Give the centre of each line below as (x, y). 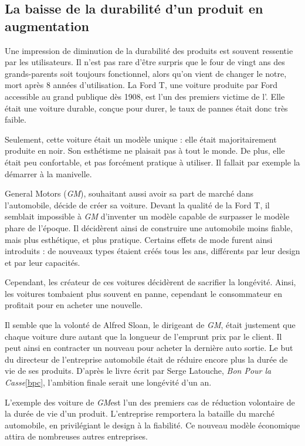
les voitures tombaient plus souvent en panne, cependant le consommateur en (143, 293)
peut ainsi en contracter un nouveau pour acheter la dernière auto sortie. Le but (149, 348)
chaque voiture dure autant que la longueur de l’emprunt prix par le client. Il (143, 336)
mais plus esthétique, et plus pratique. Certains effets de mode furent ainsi (139, 239)
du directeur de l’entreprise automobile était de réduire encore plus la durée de (146, 359)
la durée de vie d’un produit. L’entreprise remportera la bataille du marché (140, 413)
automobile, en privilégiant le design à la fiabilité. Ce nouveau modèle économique (152, 425)
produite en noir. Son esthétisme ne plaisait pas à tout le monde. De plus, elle (145, 151)
